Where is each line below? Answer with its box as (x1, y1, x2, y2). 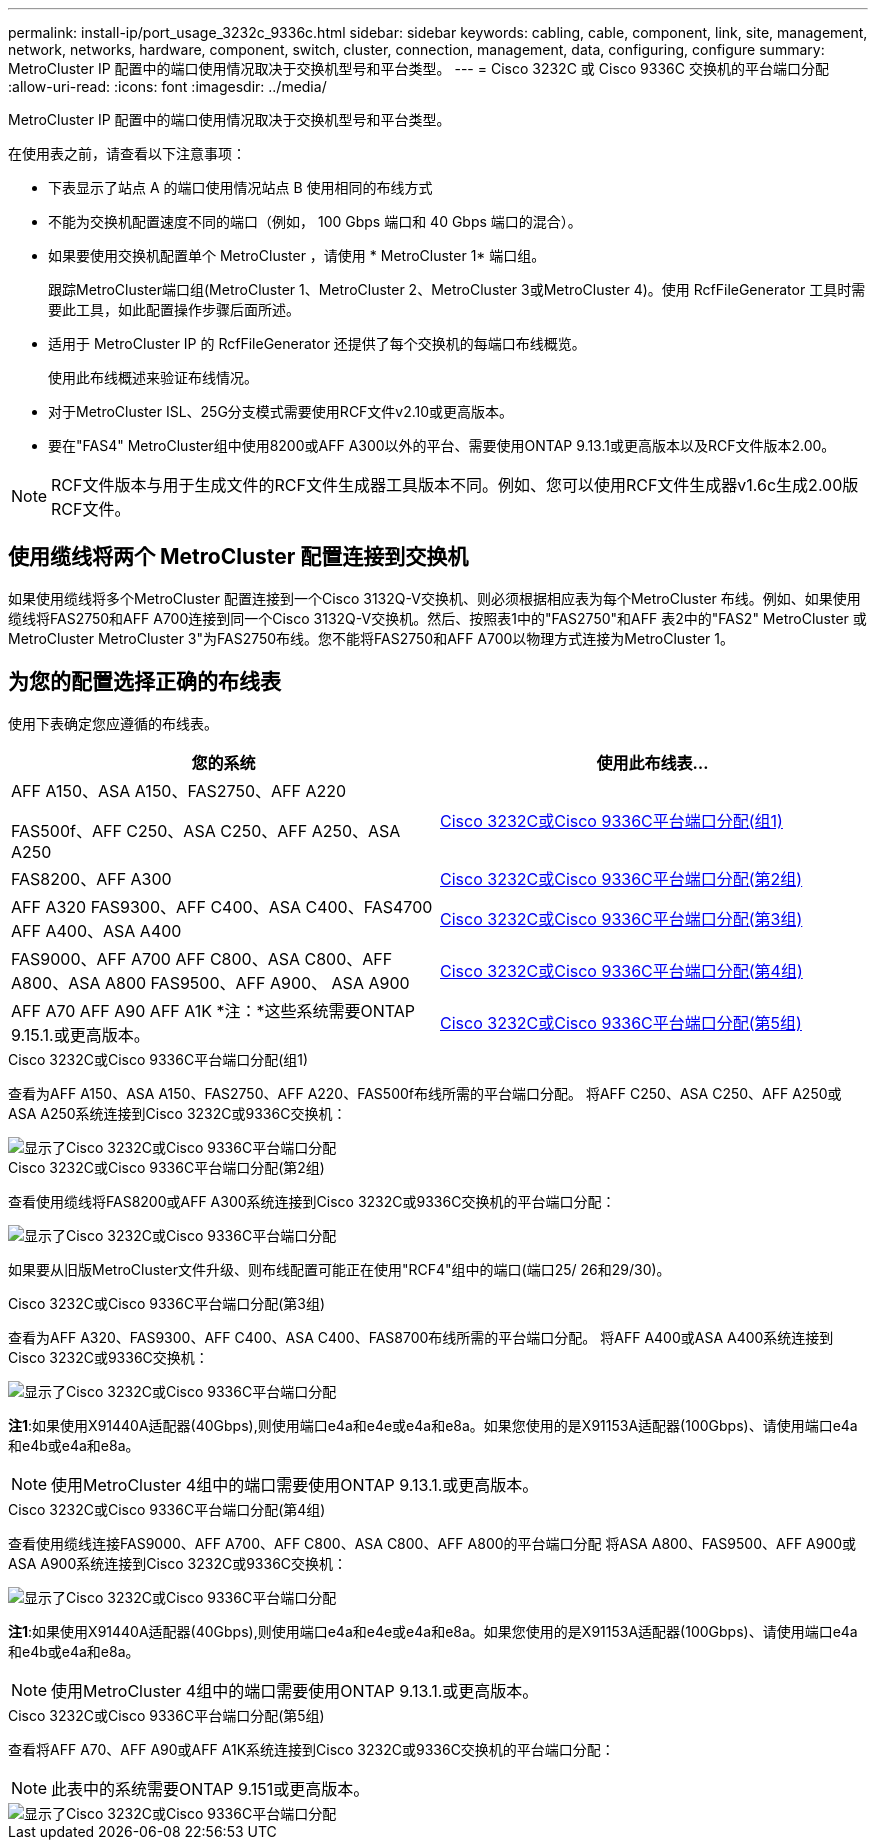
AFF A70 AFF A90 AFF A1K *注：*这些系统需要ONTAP (11, 1000, 416, 1021)
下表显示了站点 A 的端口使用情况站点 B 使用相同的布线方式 (48, 179, 433, 196)
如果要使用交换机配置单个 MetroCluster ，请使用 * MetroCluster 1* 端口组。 (48, 247, 546, 264)
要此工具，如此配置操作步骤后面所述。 (48, 301, 300, 318)
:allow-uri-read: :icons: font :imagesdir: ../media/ (8, 78, 327, 95)
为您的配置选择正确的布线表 (8, 669, 281, 695)
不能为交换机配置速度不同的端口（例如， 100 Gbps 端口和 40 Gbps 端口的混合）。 (48, 213, 582, 230)
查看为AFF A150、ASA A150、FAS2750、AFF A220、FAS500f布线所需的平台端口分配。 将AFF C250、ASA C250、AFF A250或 (8, 1084, 842, 1102)
